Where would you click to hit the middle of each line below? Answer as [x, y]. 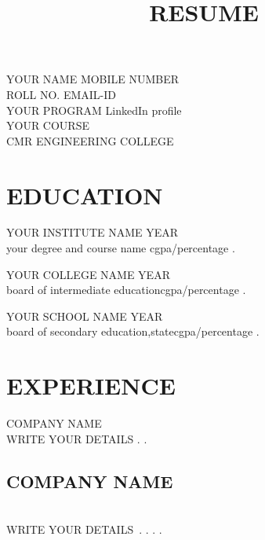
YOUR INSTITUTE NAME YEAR [93, 232]
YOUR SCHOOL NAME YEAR [85, 316]
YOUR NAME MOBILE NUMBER [93, 79]
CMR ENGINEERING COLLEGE [90, 140]
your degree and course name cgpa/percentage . [121, 248]
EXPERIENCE [91, 386]
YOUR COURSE [48, 125]
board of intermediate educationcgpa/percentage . [126, 290]
